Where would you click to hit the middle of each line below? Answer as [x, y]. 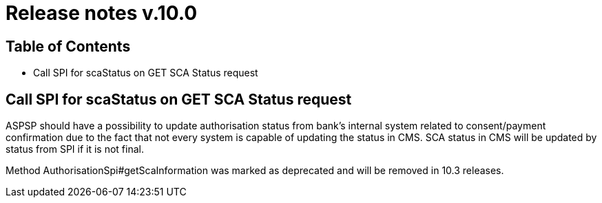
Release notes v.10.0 [102, 13]
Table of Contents [68, 46]
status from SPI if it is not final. [75, 149]
